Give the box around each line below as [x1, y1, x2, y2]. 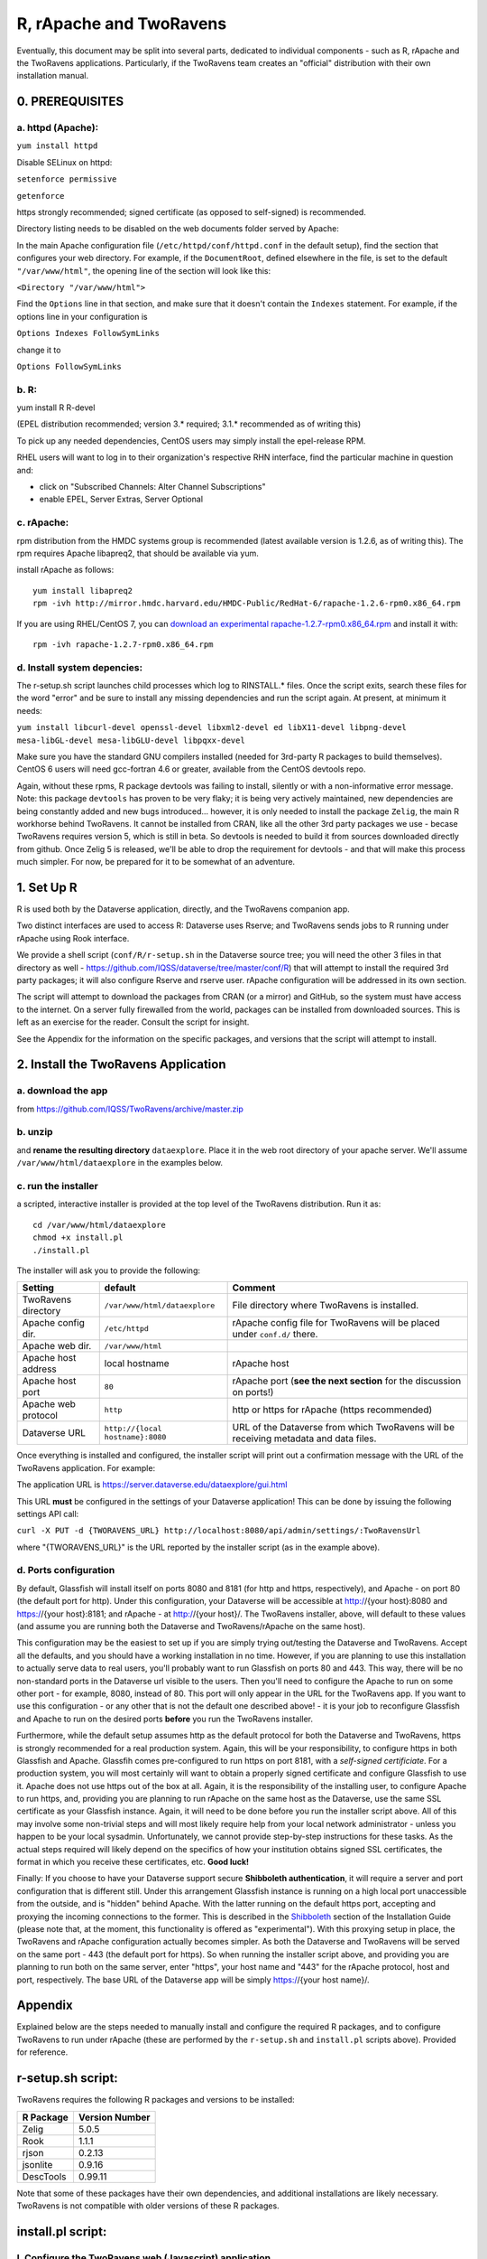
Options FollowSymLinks [16, 361, 122, 371]
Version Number [78, 2111, 151, 2123]
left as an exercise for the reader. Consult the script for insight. [16, 1017, 250, 1027]
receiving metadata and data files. [232, 1432, 377, 1445]
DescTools [22, 2170, 67, 2182]
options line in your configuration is [16, 311, 148, 322]
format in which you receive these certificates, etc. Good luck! [16, 1857, 250, 1868]
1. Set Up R [16, 879, 78, 895]
